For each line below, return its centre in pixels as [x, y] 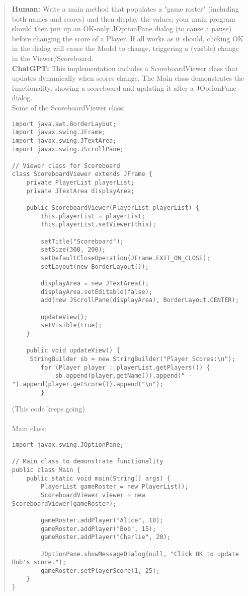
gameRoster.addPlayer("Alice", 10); [102, 520]
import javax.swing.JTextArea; [64, 140]
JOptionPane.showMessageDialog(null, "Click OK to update [140, 554]
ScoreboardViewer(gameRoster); [64, 503]
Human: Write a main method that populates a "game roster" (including [125, 9]
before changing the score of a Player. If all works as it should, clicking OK [128, 38]
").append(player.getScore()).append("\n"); [88, 384]
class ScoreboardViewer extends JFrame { [82, 174]
